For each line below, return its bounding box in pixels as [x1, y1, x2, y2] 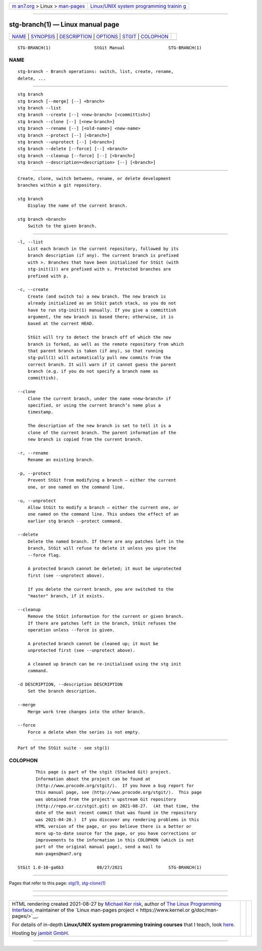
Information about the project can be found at [35, 776, 151, 782]
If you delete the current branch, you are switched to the [27, 586, 174, 592]
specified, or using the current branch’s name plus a [27, 403, 161, 408]
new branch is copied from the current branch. [27, 437, 143, 442]
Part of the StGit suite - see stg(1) [17, 745, 110, 751]
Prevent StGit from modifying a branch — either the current [27, 477, 177, 483]
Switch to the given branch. [27, 223, 97, 229]
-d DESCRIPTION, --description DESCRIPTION [17, 682, 123, 687]
